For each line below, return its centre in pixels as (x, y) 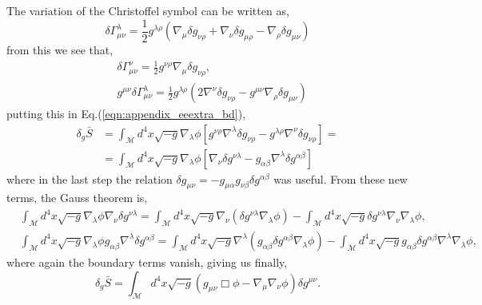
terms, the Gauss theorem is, (77, 198)
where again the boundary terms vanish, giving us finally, (147, 261)
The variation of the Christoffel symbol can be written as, (148, 10)
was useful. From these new (341, 178)
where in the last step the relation (90, 178)
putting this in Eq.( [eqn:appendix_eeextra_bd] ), (126, 114)
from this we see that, (60, 50)
